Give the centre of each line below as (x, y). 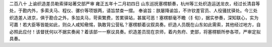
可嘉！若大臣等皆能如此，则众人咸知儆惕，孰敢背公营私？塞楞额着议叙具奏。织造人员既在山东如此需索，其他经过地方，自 (135, 24)
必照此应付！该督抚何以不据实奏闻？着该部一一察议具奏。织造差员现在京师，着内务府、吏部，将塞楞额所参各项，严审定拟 (135, 31)
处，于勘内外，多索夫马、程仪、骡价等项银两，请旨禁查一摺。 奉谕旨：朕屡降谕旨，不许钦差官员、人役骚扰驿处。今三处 (133, 10)
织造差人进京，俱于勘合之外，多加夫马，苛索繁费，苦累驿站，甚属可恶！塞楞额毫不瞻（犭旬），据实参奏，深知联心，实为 (134, 17)
